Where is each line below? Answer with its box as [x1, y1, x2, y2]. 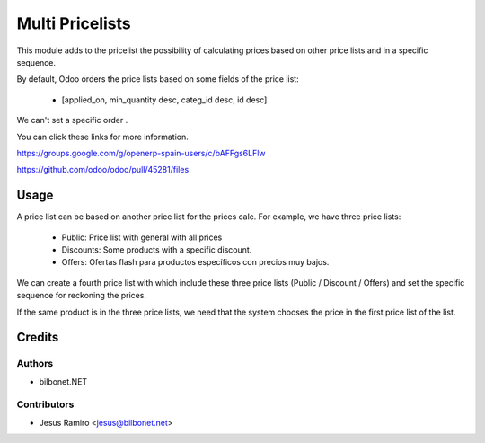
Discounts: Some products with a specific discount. [61, 244, 252, 255]
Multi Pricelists [16, 13, 131, 33]
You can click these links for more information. [16, 131, 189, 142]
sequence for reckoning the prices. [16, 290, 147, 301]
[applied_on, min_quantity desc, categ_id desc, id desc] [61, 94, 268, 105]
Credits [16, 330, 59, 345]
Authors [16, 358, 54, 370]
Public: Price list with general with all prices [61, 232, 223, 243]
